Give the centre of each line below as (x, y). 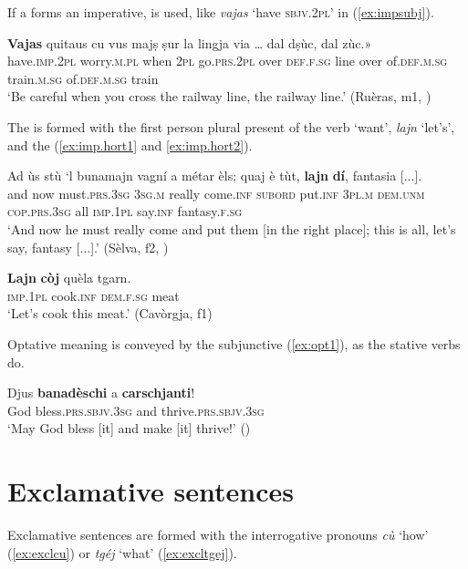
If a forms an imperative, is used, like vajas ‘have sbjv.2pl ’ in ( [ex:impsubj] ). (221, 12)
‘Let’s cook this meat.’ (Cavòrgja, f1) (110, 313)
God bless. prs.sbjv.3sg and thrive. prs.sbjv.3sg (136, 410)
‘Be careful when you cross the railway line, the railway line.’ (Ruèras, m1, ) (219, 96)
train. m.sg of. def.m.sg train (83, 78)
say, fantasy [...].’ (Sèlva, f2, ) (88, 247)
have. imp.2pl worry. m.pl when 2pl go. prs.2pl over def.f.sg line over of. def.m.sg (228, 61)
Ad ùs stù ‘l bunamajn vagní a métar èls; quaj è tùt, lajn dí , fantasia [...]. (215, 176)
